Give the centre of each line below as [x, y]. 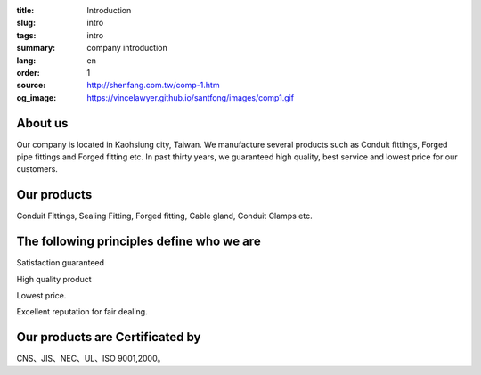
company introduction [127, 48]
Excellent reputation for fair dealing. [82, 312]
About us [42, 123]
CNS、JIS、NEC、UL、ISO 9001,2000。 [91, 359]
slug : [26, 23]
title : [25, 10]
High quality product [54, 279]
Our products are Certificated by [109, 337]
